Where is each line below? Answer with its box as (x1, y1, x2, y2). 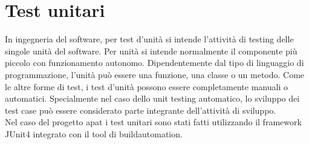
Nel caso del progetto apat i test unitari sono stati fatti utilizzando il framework (5, 116, 302, 128)
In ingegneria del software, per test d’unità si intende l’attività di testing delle (5, 33, 294, 45)
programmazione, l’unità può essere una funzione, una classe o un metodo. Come (5, 68, 305, 80)
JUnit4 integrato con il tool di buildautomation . (5, 127, 183, 140)
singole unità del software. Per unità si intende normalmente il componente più (5, 44, 298, 57)
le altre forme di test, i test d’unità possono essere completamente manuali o (5, 80, 288, 93)
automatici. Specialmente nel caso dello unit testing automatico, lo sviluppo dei (5, 92, 300, 105)
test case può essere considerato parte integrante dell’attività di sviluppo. (5, 103, 276, 116)
